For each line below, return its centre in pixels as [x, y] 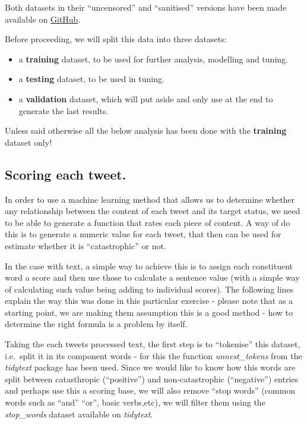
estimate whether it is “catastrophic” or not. [86, 245]
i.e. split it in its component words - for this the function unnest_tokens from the [153, 355]
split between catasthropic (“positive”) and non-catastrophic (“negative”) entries [151, 379]
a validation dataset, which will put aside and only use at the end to [146, 98]
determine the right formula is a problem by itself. [96, 324]
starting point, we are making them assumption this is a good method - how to [149, 312]
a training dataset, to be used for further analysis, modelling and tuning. [153, 59]
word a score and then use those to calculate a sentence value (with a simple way [152, 277]
